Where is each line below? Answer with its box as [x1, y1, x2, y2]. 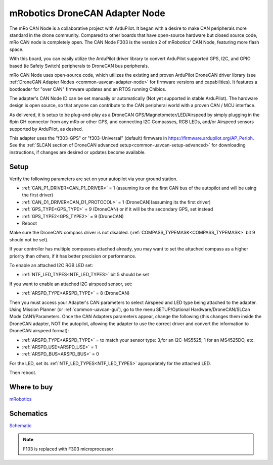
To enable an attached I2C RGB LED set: [9, 263, 94, 268]
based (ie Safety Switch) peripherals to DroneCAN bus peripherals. [9, 63, 149, 69]
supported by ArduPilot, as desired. [9, 126, 83, 132]
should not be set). [9, 236, 49, 242]
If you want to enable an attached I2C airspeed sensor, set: [9, 281, 132, 287]
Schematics [9, 409, 48, 418]
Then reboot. [9, 370, 36, 376]
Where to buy [9, 383, 53, 391]
